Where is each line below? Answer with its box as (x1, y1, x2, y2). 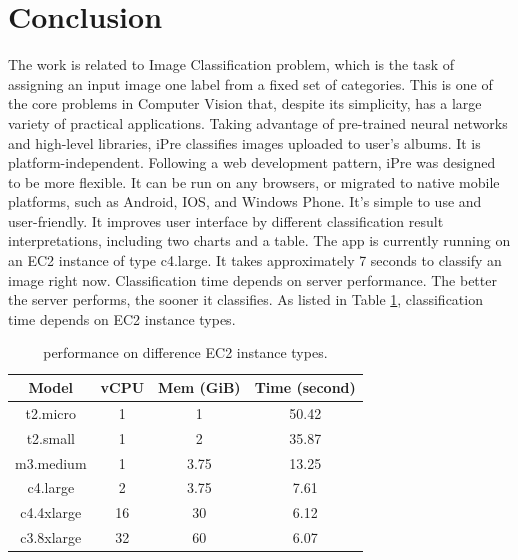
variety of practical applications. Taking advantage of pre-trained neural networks (8, 112, 508, 133)
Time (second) (254, 377, 356, 398)
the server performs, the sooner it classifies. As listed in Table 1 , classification (8, 289, 483, 310)
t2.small (26, 427, 75, 448)
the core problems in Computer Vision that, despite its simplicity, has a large (8, 93, 482, 114)
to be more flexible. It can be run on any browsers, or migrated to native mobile (8, 171, 500, 192)
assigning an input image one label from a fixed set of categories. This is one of (8, 73, 493, 94)
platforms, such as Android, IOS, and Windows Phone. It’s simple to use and (8, 191, 482, 212)
